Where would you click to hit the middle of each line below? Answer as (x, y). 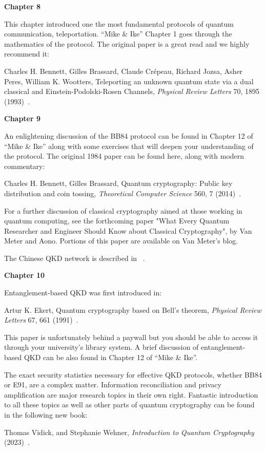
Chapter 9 (23, 118)
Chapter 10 (25, 275)
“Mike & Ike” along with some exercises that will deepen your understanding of (129, 146)
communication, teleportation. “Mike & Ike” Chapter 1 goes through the (118, 34)
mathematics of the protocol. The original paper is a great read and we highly (127, 43)
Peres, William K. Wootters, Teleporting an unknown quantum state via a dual (129, 81)
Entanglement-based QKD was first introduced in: (83, 293)
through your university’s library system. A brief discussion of (101, 347)
